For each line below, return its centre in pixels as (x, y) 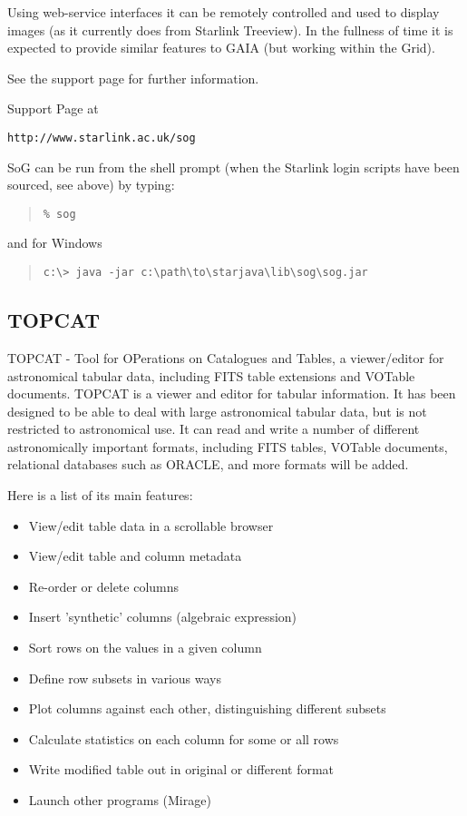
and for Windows (55, 243)
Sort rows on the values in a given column (145, 648)
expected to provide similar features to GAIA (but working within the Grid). (221, 48)
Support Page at (53, 108)
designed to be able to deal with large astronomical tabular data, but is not (217, 411)
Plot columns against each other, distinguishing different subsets (207, 708)
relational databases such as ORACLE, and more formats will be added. (208, 464)
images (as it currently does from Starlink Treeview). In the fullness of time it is (230, 29)
